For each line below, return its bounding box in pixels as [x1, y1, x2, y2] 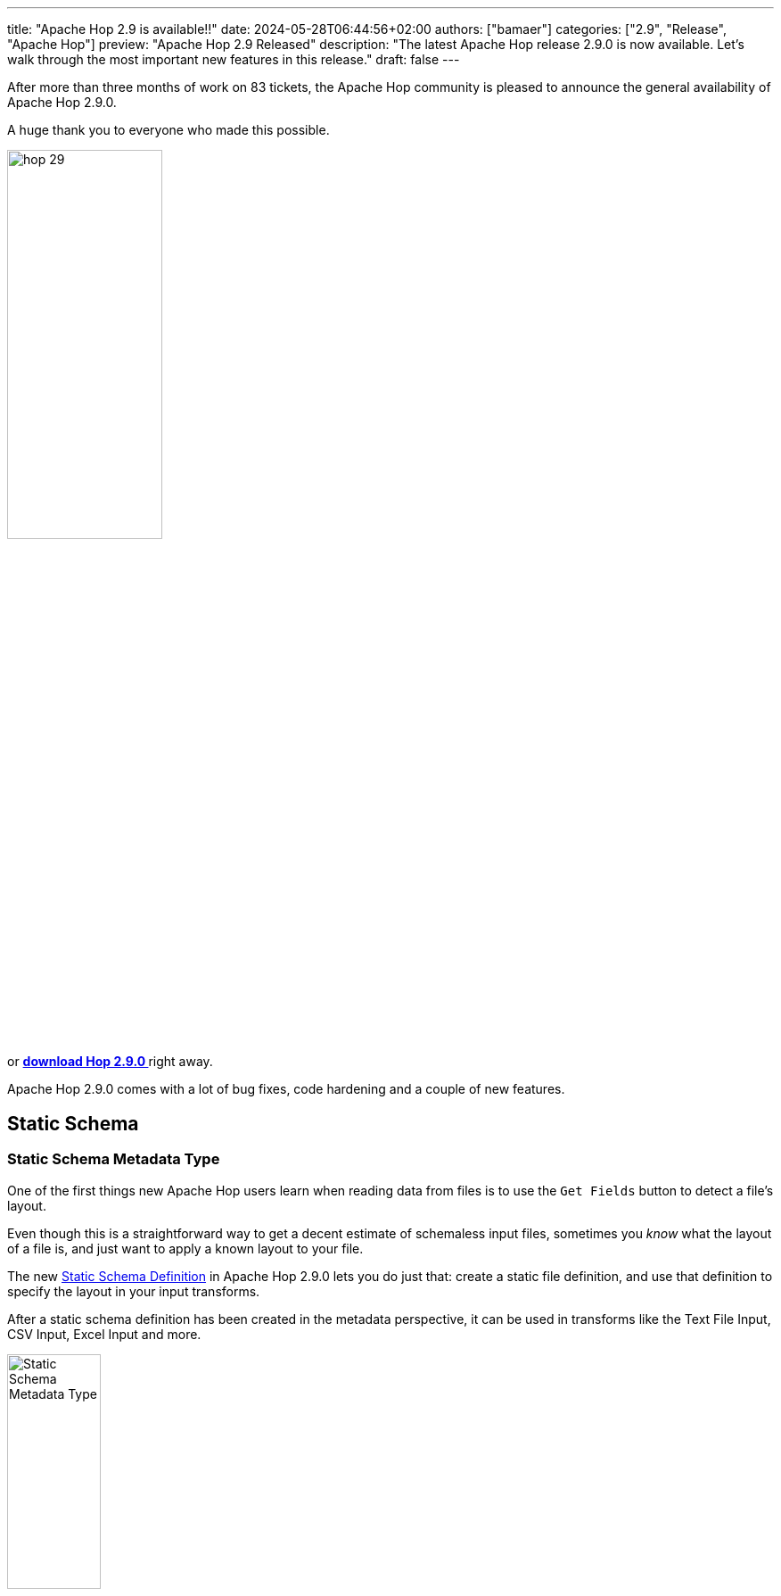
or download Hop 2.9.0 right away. [7, 1054, 213, 1070]
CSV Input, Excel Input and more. [7, 1326, 201, 1342]
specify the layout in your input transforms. [7, 1283, 260, 1299]
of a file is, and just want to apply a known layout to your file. [7, 1240, 364, 1256]
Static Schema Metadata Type [7, 1150, 220, 1169]
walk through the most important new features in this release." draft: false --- [7, 52, 460, 67]
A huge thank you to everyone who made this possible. [7, 122, 330, 137]
